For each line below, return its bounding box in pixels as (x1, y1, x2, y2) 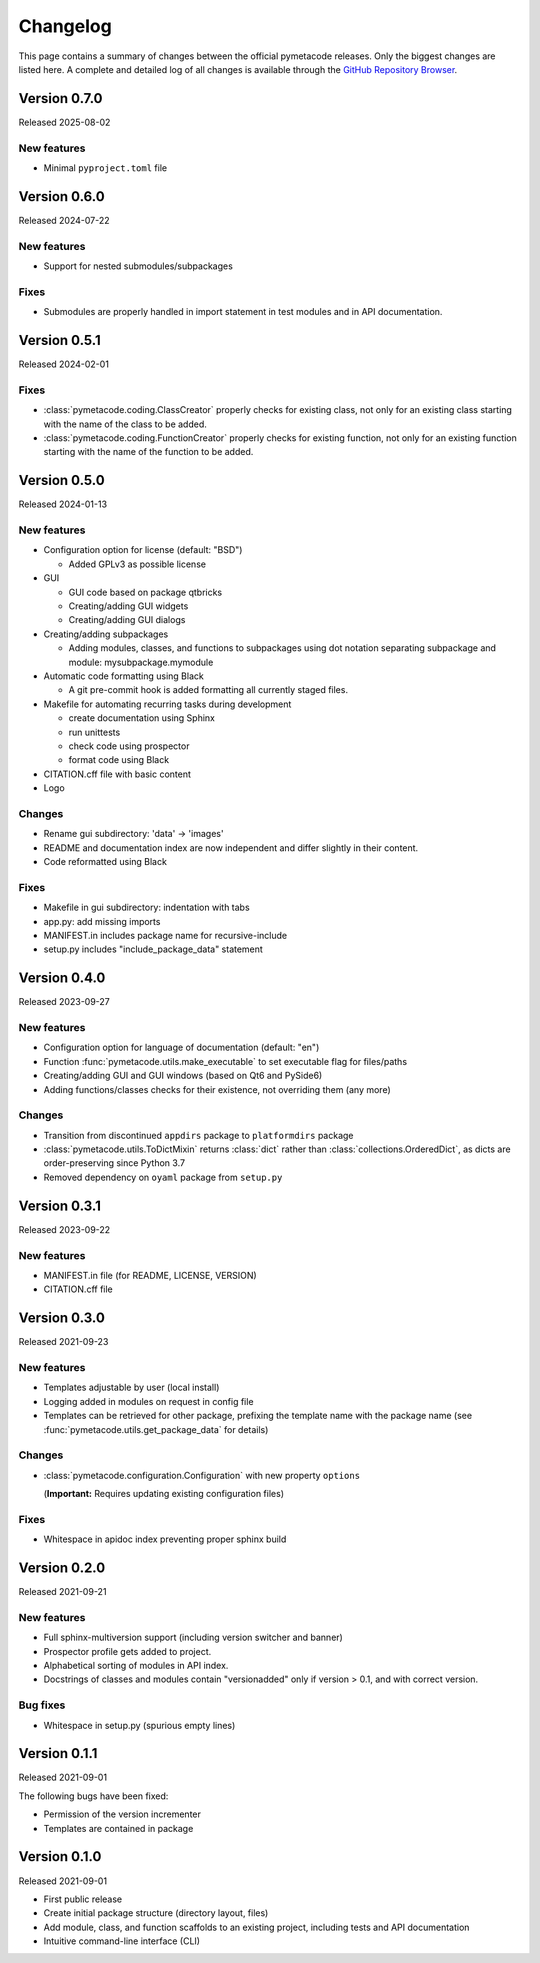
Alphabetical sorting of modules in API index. (43, 1660, 229, 1671)
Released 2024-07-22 (18, 214, 110, 226)
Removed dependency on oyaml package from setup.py (43, 1171, 283, 1183)
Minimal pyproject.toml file (43, 161, 168, 174)
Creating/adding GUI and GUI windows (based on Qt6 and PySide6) (43, 1070, 323, 1082)
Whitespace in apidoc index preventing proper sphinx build (43, 1533, 287, 1545)
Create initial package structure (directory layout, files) (43, 1907, 269, 1919)
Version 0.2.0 (18, 1559, 106, 1576)
